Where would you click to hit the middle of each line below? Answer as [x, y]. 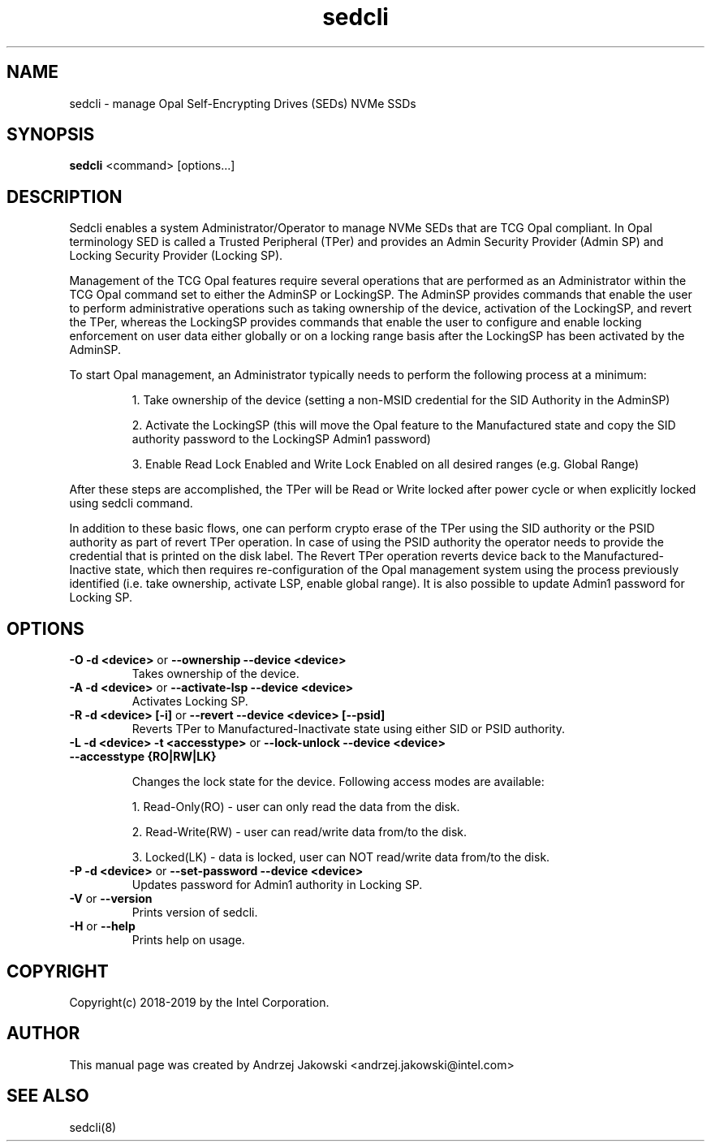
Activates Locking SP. [190, 701]
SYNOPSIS [51, 135]
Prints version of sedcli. [195, 913]
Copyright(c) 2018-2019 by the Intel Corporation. [199, 1002]
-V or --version [111, 899]
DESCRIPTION [65, 196]
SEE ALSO [48, 1096]
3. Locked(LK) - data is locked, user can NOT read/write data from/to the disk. [341, 857]
